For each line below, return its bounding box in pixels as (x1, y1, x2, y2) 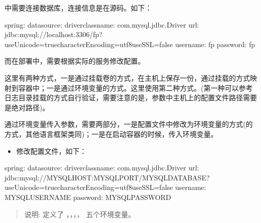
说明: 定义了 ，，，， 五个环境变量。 (24, 208, 135, 219)
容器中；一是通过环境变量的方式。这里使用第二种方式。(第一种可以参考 (18, 82, 253, 93)
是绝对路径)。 (5, 102, 50, 112)
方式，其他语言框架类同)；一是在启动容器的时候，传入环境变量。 (5, 128, 218, 139)
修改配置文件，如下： (16, 145, 87, 156)
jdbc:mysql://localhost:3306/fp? (5, 29, 103, 40)
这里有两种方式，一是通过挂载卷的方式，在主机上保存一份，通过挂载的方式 (5, 72, 250, 83)
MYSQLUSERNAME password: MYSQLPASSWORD (5, 191, 171, 202)
